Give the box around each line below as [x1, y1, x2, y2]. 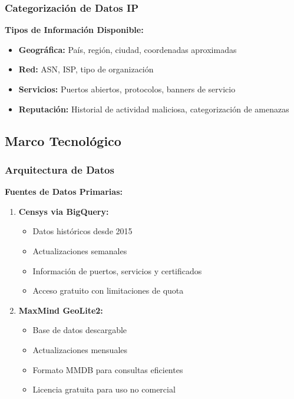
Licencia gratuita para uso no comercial [32, 383, 176, 395]
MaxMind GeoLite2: [18, 304, 103, 316]
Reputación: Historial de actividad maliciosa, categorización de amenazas [18, 102, 289, 115]
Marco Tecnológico [5, 131, 121, 149]
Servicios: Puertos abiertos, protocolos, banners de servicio [18, 83, 236, 95]
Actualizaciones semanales [32, 244, 127, 257]
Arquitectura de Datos [5, 162, 114, 177]
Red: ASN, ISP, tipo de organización [18, 63, 154, 75]
